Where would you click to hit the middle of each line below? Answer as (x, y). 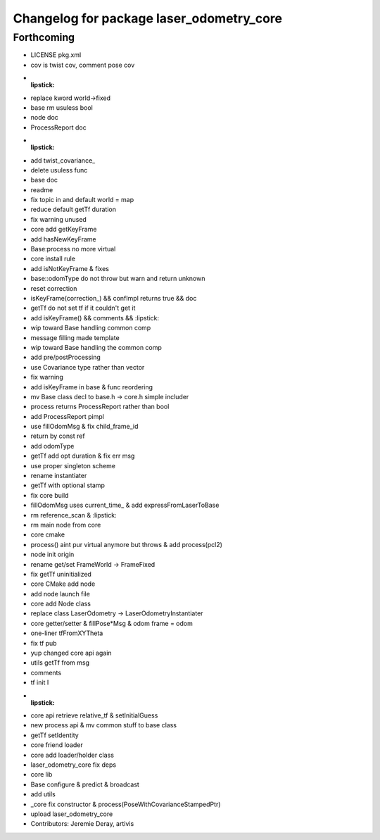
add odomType (52, 446)
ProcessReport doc (59, 127)
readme (42, 189)
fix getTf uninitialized (61, 574)
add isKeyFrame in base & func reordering (92, 387)
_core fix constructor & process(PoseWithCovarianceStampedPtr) (126, 804)
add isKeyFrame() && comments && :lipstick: (95, 318)
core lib (42, 775)
